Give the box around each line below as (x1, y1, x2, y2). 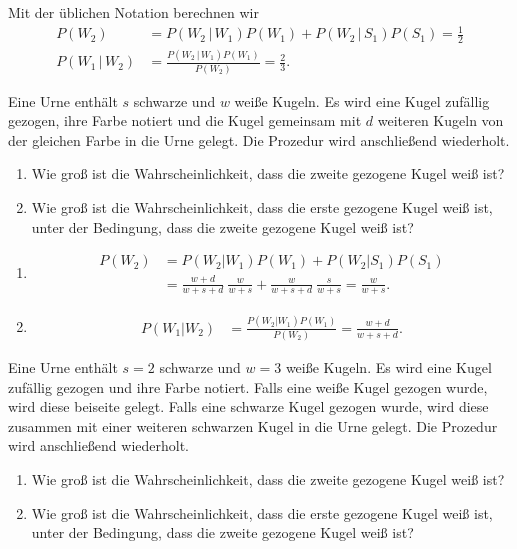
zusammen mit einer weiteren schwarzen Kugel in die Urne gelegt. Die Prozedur (8, 415, 498, 436)
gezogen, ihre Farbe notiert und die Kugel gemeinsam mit (8, 110, 362, 131)
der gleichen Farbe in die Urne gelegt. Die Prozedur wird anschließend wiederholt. (8, 129, 510, 150)
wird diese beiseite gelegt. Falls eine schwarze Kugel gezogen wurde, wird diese (8, 396, 489, 417)
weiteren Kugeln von (377, 110, 504, 131)
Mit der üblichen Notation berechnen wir (8, 2, 259, 22)
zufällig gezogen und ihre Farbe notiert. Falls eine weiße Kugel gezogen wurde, (8, 376, 488, 397)
